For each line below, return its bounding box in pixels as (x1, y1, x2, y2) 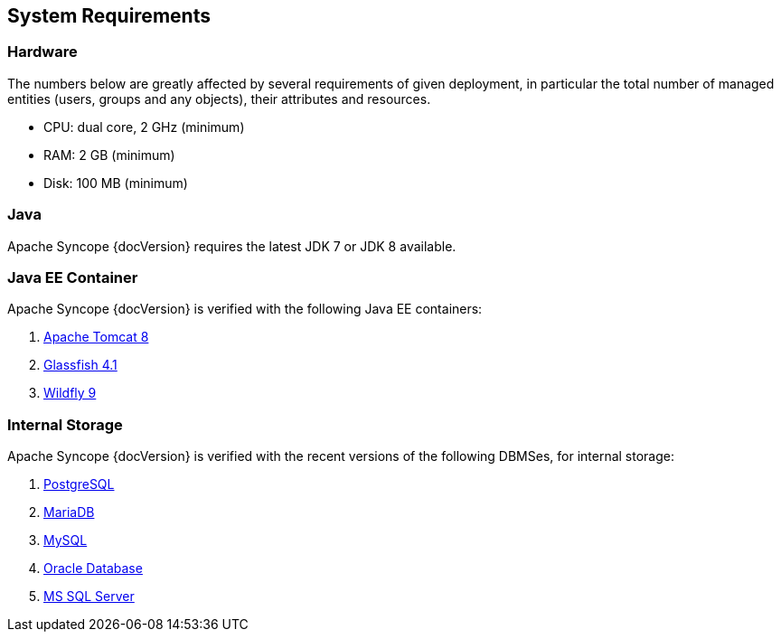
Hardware (7, 42, 78, 61)
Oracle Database (43, 560, 143, 577)
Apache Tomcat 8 (43, 329, 149, 345)
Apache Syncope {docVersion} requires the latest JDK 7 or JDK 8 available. (7, 238, 456, 254)
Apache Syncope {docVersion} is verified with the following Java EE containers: (7, 301, 483, 317)
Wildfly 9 (43, 385, 97, 401)
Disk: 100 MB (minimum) (43, 174, 188, 191)
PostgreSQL (43, 476, 115, 493)
